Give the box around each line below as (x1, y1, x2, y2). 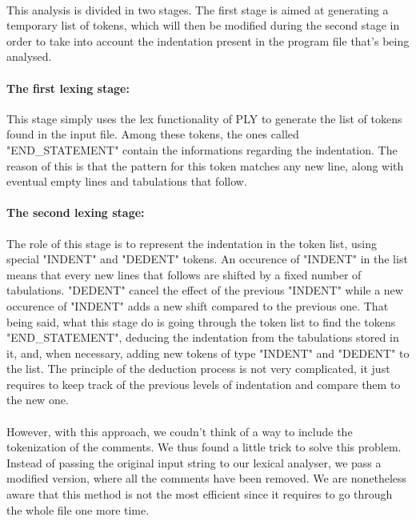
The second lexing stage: (6, 204, 145, 221)
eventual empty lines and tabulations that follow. (6, 173, 247, 190)
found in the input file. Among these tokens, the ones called (6, 126, 299, 142)
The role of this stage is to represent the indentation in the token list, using (6, 234, 377, 251)
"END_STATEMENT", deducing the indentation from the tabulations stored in (6, 329, 399, 346)
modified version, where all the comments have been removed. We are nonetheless (6, 470, 407, 487)
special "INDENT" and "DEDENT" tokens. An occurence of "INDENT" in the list (6, 250, 408, 267)
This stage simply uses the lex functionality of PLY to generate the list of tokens (6, 110, 402, 126)
